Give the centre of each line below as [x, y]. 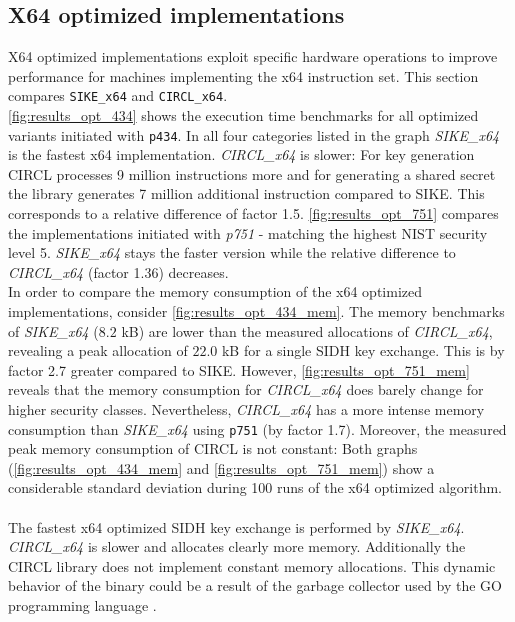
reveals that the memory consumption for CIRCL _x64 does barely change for [246, 389]
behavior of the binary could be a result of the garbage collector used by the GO [255, 585]
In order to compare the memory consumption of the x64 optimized [215, 291]
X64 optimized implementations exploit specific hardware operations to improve [253, 56]
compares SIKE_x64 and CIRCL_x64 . [118, 95]
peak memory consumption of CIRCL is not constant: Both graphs [213, 448]
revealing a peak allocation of [98, 350]
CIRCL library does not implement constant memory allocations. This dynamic [252, 565]
